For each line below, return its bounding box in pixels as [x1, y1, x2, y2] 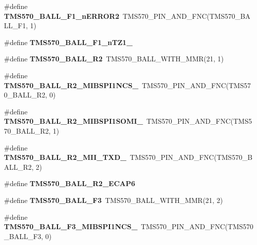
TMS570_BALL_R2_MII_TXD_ [4, 152, 127, 162]
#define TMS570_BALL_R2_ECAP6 [4, 178, 135, 189]
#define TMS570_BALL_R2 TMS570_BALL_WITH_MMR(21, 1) [4, 53, 224, 64]
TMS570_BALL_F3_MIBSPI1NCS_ [4, 221, 138, 232]
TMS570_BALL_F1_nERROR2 [4, 10, 119, 21]
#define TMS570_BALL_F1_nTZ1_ [4, 37, 133, 47]
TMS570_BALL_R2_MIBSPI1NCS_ [4, 80, 139, 90]
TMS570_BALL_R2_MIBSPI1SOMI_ [4, 116, 143, 126]
